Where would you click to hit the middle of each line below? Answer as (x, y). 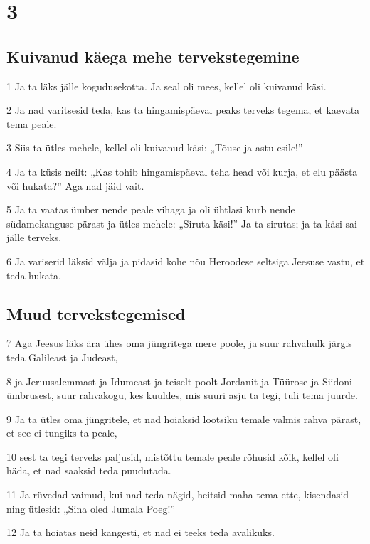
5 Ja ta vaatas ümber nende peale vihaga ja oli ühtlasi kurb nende (151, 209)
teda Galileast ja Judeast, (62, 357)
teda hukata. (34, 275)
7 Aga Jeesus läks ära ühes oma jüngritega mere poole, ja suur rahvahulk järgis (179, 343)
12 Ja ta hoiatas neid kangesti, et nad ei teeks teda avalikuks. (141, 532)
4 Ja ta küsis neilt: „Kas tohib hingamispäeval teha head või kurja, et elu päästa (182, 171)
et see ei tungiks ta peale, (62, 433)
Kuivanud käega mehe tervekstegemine (153, 56)
